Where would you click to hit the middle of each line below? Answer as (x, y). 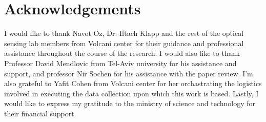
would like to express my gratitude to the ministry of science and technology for (130, 103)
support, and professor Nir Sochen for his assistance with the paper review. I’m (129, 73)
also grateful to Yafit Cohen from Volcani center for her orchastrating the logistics (133, 83)
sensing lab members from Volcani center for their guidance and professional (124, 43)
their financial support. (40, 113)
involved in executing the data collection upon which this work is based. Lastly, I (131, 93)
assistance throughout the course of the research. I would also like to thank (122, 53)
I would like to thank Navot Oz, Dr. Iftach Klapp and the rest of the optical (124, 33)
